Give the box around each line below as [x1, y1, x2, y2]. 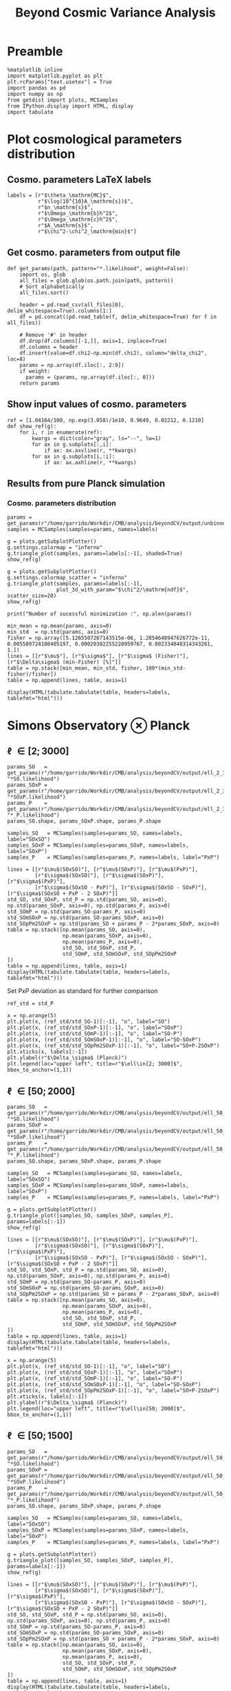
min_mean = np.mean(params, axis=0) [7, 623, 112, 630]
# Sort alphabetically [19, 283, 85, 290]
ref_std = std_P [7, 1000, 54, 1008]
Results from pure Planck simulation [7, 477, 166, 489]
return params [19, 379, 60, 387]
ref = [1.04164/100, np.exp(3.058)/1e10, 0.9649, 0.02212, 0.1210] [7, 417, 205, 423]
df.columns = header [19, 343, 78, 350]
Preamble [7, 43, 63, 59]
